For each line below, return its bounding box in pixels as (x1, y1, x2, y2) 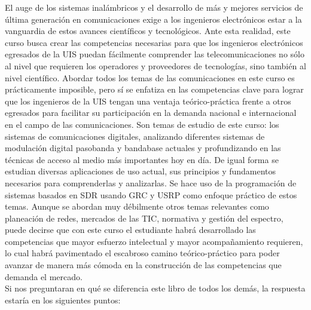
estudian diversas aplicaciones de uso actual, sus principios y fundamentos (5, 165, 276, 177)
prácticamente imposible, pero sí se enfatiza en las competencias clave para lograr (5, 83, 304, 96)
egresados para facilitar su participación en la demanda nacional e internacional (5, 106, 297, 119)
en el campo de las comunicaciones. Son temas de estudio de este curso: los (5, 118, 279, 130)
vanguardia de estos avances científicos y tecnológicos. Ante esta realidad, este (5, 24, 291, 37)
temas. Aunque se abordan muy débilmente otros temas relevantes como (5, 200, 269, 213)
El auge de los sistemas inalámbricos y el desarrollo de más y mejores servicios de (5, 1, 303, 13)
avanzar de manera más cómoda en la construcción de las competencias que (5, 259, 282, 271)
